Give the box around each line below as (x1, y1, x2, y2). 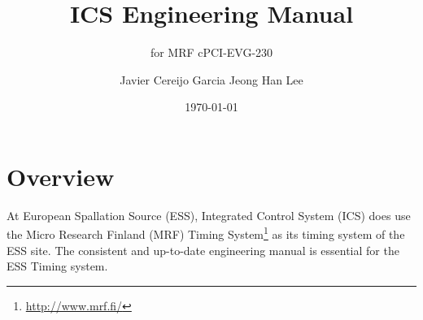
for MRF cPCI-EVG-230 (150, 44, 273, 61)
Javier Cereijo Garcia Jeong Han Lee (120, 71, 303, 88)
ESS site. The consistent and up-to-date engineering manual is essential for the (7, 241, 399, 258)
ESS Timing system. (7, 257, 108, 275)
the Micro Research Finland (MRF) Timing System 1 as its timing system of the (7, 223, 405, 243)
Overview (7, 159, 115, 192)
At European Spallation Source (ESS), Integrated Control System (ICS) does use (7, 206, 411, 223)
